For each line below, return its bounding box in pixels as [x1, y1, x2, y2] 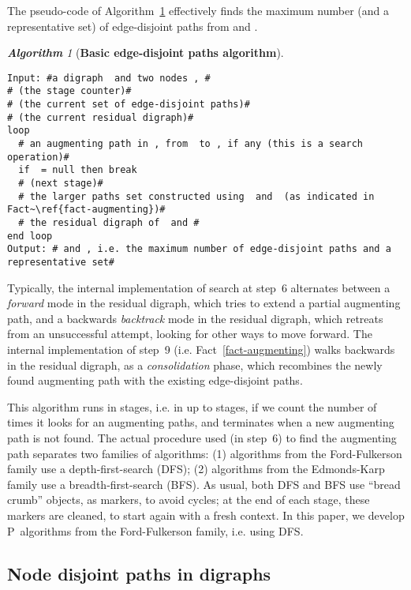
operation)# [7, 151, 69, 163]
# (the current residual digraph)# [7, 111, 194, 123]
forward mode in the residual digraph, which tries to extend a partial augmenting [7, 295, 401, 311]
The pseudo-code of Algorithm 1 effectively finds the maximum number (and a [7, 2, 390, 18]
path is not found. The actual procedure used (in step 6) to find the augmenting [7, 429, 397, 445]
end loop [7, 230, 53, 242]
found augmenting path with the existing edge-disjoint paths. [7, 372, 303, 389]
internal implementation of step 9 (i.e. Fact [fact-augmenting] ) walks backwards [7, 341, 395, 357]
